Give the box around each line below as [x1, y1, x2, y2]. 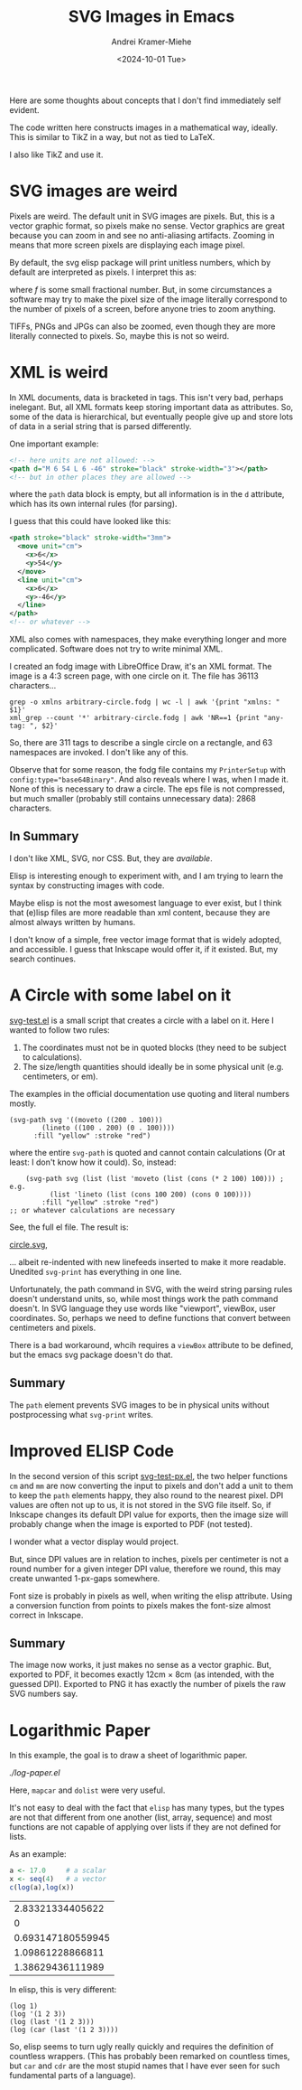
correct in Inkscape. [9, 1609, 84, 1620]
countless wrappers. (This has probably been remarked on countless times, [9, 2050, 290, 2061]
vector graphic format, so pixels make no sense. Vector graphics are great [9, 220, 286, 231]
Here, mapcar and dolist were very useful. [9, 1785, 166, 1795]
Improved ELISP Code [9, 1440, 174, 1461]
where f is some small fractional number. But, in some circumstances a [9, 284, 272, 295]
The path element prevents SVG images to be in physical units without [9, 1399, 270, 1411]
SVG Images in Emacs [68, 6, 235, 27]
